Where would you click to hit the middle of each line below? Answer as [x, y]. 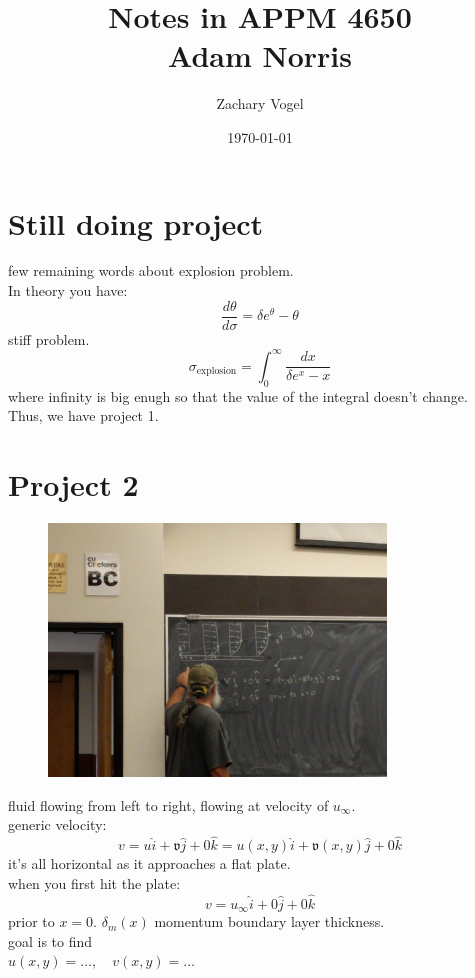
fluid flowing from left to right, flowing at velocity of [168, 804]
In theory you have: [68, 290]
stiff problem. [49, 338]
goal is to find [50, 940]
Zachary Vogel [260, 103]
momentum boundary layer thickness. [269, 921]
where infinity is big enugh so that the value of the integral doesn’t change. [238, 395]
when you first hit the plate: [94, 882]
